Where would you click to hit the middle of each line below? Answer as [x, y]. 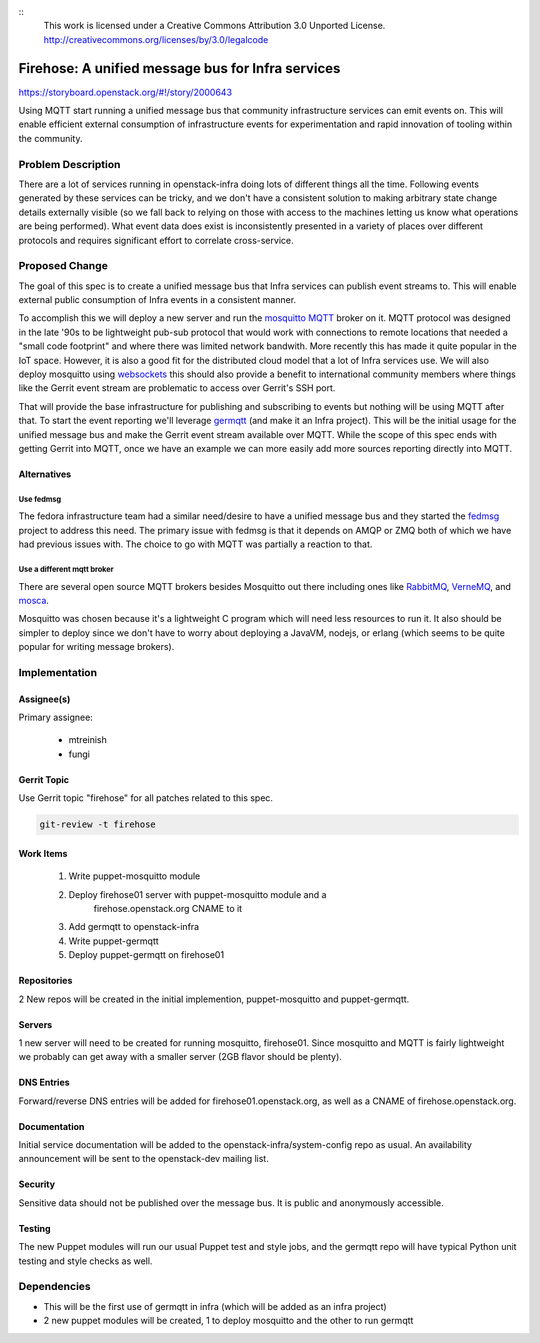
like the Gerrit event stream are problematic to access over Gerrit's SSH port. [177, 388]
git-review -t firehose [98, 824]
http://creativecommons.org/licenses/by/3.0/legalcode [156, 39]
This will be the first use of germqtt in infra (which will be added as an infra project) [215, 1306]
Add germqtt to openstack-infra [134, 927]
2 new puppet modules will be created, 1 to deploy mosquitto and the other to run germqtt [228, 1321]
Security [36, 1184]
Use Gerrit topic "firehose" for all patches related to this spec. [146, 798]
